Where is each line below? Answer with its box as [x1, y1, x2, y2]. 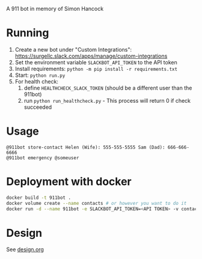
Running [6, 26, 49, 40]
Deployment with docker [6, 175, 132, 189]
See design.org [6, 246, 44, 253]
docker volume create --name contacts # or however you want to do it [6, 200, 187, 206]
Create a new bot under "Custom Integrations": [14, 46, 132, 53]
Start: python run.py [14, 72, 66, 79]
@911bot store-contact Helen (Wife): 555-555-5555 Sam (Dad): [6, 144, 165, 150]
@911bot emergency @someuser [6, 154, 79, 161]
